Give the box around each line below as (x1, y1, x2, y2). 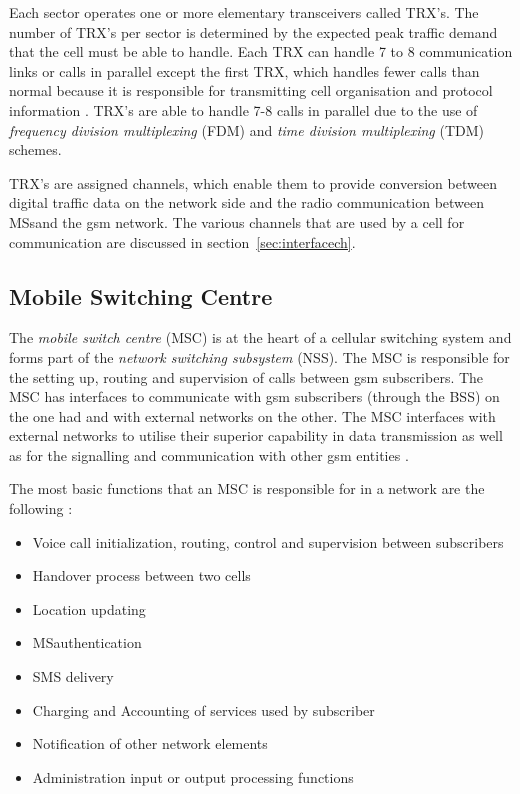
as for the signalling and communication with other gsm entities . (9, 444, 409, 465)
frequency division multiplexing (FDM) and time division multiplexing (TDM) (9, 119, 484, 140)
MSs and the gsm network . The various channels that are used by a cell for (9, 211, 465, 232)
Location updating (32, 598, 146, 619)
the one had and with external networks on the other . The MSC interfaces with (9, 405, 496, 426)
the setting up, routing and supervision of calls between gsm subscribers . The (9, 366, 484, 387)
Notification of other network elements (32, 733, 268, 754)
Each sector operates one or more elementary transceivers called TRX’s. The (9, 2, 479, 22)
